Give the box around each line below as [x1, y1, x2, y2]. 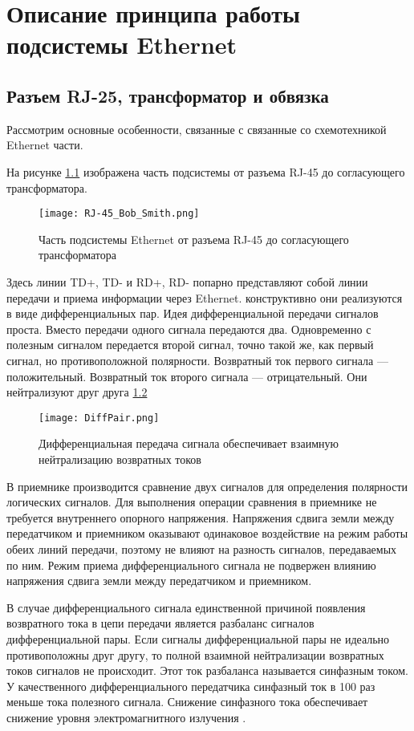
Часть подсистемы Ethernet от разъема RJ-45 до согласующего [39, 230, 349, 247]
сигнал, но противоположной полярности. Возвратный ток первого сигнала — [6, 351, 388, 368]
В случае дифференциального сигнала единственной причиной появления [6, 599, 366, 615]
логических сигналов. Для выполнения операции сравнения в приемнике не [6, 493, 377, 510]
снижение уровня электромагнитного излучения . [6, 709, 246, 725]
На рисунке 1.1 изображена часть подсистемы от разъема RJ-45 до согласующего [6, 163, 405, 180]
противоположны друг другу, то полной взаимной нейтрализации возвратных [6, 646, 384, 663]
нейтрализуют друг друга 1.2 [6, 384, 148, 400]
